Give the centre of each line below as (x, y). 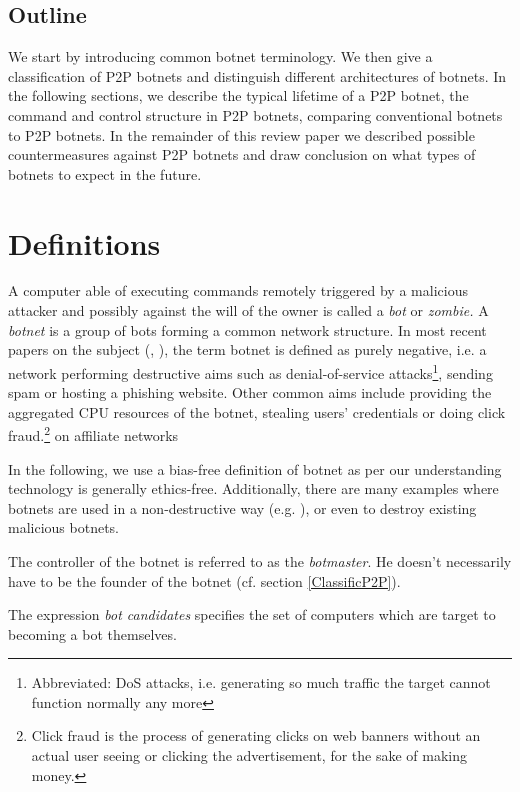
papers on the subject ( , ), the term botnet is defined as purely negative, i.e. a (247, 349)
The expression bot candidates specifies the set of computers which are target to (252, 614)
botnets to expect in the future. (105, 173)
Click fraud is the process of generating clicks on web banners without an (256, 735)
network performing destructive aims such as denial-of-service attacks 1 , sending (250, 371)
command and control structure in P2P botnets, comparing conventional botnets (255, 114)
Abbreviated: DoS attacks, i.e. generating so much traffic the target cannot (261, 682)
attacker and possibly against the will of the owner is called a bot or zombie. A (248, 310)
